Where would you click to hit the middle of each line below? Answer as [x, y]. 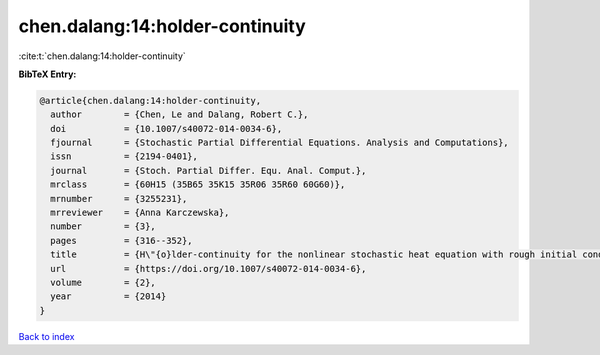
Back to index [46, 336]
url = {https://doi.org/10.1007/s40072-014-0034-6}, [208, 268]
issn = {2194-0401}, [124, 156]
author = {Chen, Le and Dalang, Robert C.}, [179, 114]
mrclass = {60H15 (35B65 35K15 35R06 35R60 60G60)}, [198, 184]
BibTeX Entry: [47, 74]
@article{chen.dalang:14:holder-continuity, [150, 100]
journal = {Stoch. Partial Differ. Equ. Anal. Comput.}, [208, 170]
